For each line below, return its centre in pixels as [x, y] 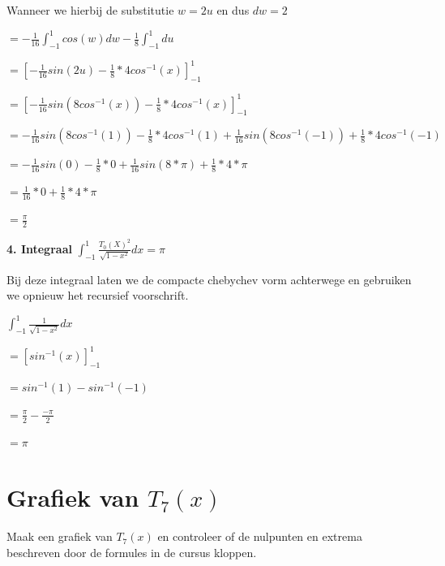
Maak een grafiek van [60, 536]
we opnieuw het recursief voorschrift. [98, 295]
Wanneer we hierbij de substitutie [90, 10]
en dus [233, 10]
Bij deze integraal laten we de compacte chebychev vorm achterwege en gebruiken [209, 279]
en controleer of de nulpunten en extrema [260, 536]
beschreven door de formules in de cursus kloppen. [132, 552]
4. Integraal [39, 248]
